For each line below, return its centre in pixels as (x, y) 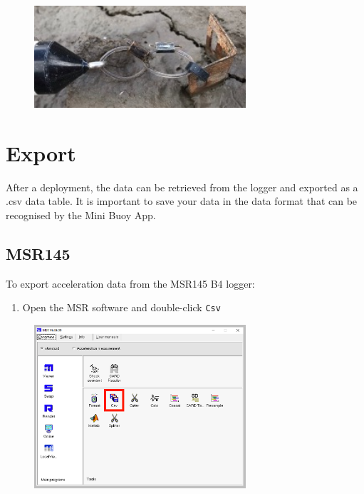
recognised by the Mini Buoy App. (81, 215)
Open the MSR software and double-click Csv (121, 307)
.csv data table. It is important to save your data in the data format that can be (182, 201)
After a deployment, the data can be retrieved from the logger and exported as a (182, 187)
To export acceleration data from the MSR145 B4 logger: (130, 283)
